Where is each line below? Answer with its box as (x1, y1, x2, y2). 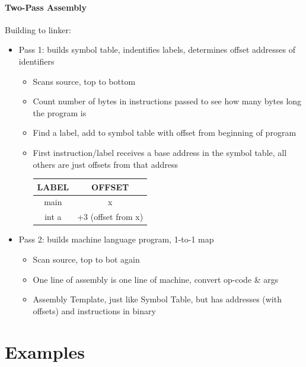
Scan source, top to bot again (33, 253, 140, 266)
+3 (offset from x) (77, 210, 144, 223)
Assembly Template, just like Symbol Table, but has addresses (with (33, 293, 282, 305)
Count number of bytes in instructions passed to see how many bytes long (33, 95, 302, 107)
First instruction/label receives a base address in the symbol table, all (33, 146, 287, 158)
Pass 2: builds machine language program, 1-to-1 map (18, 233, 214, 245)
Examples (5, 339, 85, 363)
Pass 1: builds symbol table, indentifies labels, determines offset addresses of (18, 43, 295, 56)
